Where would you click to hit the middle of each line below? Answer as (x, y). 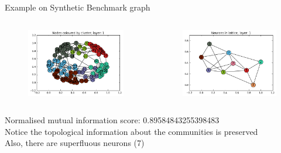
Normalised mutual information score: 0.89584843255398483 (112, 120)
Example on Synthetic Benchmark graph (78, 7)
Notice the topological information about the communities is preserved (131, 131)
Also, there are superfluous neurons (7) (75, 143)
